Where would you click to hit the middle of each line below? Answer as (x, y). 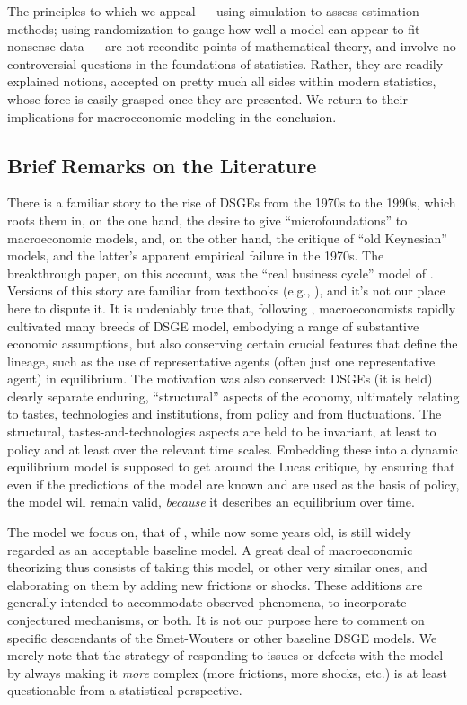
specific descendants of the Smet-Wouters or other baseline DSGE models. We (222, 637)
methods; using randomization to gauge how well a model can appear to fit (214, 28)
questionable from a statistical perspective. (125, 690)
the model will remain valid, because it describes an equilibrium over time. (211, 502)
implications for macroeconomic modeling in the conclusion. (172, 116)
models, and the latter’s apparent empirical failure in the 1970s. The (196, 256)
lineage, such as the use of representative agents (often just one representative (221, 361)
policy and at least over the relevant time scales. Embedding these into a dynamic (233, 449)
